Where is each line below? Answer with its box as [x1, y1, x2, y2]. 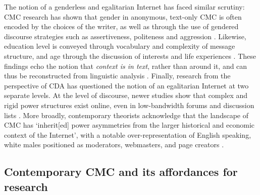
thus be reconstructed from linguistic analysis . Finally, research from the [4, 70, 231, 81]
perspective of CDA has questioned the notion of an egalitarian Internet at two [4, 80, 249, 90]
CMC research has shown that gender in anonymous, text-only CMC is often [4, 11, 242, 22]
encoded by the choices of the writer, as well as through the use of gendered [4, 21, 239, 32]
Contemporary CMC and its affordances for [4, 164, 238, 179]
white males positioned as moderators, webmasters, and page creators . [4, 139, 224, 150]
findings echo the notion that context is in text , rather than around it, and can [4, 60, 247, 71]
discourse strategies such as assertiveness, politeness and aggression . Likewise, [4, 31, 246, 41]
